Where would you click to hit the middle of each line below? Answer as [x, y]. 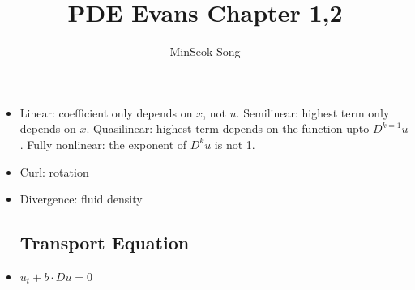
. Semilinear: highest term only [313, 112]
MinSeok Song [205, 51]
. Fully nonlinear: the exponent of [103, 144]
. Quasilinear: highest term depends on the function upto [228, 128]
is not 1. [235, 144]
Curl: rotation [54, 171]
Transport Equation [105, 243]
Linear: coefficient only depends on [106, 112]
